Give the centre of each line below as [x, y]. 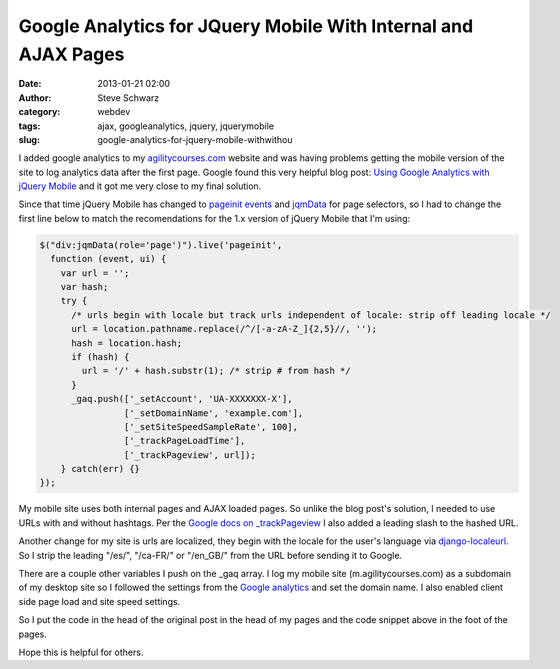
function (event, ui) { [108, 259]
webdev [114, 112]
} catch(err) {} [100, 469]
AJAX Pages [71, 54]
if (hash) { [100, 356]
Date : [30, 84]
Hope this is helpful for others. [81, 652]
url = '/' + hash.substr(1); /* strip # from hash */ [216, 371]
